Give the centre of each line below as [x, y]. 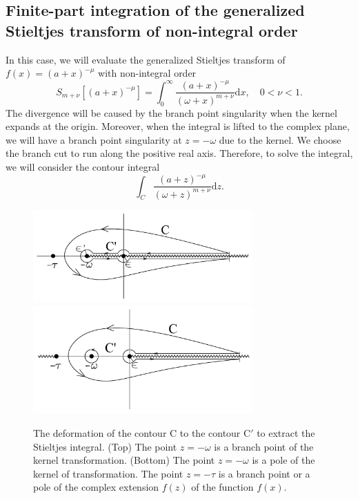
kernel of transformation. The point [108, 473]
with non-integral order [147, 73]
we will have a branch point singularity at [94, 139]
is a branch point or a [264, 473]
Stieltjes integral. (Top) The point [105, 446]
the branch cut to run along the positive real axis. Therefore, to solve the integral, [179, 153]
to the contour [210, 432]
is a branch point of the [264, 446]
